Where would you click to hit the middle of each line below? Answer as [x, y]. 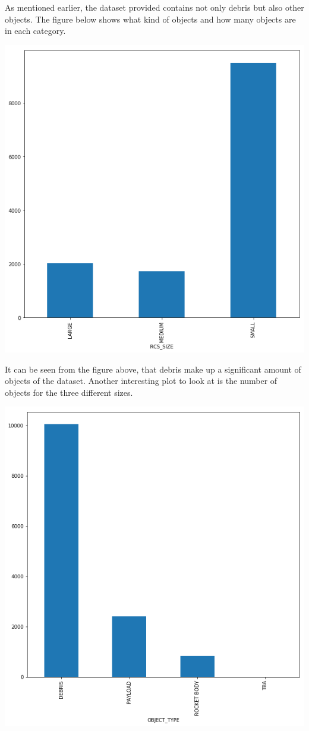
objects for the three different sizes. [69, 392]
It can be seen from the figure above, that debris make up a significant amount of [153, 369]
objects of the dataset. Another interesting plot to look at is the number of [141, 381]
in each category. [35, 31]
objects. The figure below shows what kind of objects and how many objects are [150, 19]
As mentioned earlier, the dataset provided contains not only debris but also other [154, 7]
